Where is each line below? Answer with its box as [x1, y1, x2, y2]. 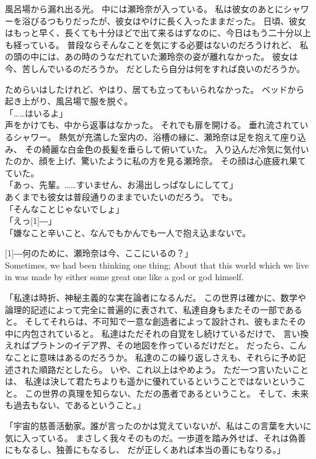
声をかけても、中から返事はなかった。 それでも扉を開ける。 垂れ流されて [5, 118, 300, 131]
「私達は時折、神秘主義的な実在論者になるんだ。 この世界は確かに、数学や [5, 291, 306, 304]
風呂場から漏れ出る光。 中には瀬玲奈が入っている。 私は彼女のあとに [5, 2, 284, 15]
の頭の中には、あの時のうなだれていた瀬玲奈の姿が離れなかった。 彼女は [5, 50, 298, 63]
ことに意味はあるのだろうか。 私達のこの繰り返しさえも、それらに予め [13, 351, 298, 364]
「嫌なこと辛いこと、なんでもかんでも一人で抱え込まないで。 [5, 226, 251, 239]
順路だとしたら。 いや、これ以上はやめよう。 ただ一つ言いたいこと [38, 363, 309, 375]
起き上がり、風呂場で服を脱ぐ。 [5, 95, 133, 107]
